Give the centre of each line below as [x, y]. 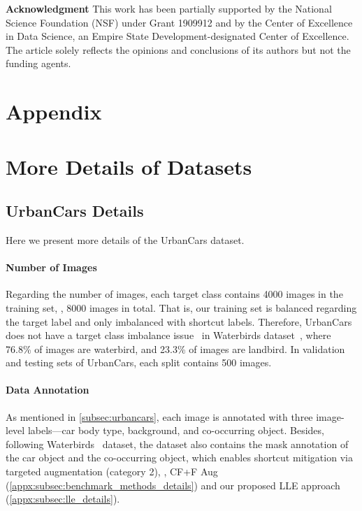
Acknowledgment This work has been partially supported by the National [169, 8]
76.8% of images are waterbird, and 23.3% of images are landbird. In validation [175, 348]
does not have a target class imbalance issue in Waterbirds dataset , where [168, 335]
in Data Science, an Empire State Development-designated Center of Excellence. [178, 36]
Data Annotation [48, 390]
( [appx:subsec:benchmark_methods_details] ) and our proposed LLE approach [173, 485]
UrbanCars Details [75, 211]
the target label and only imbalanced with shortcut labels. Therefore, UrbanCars [179, 321]
